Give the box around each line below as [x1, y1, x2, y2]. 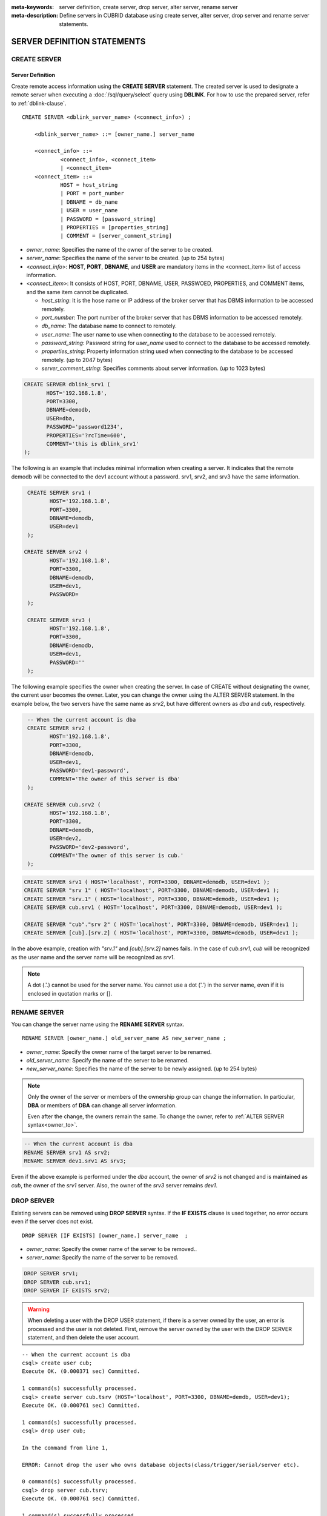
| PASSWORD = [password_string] [60, 215, 157, 223]
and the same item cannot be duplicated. [26, 288, 128, 295]
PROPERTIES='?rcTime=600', [46, 432, 127, 439]
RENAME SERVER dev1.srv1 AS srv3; [24, 1158, 127, 1164]
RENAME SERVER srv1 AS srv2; [24, 1149, 111, 1156]
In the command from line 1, [22, 1444, 108, 1451]
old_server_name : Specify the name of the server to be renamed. [26, 1057, 189, 1064]
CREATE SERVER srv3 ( [27, 616, 91, 623]
